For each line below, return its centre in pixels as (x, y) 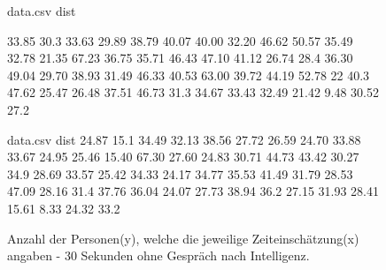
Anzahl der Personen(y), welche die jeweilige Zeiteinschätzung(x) (183, 238)
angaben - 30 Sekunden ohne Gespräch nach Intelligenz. (158, 255)
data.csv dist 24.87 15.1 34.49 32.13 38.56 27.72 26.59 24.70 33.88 (184, 139)
